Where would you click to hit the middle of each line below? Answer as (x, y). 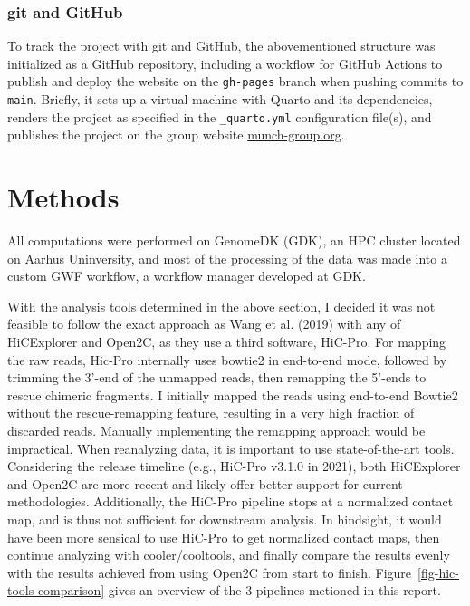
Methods (63, 197)
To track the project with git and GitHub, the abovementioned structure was (221, 46)
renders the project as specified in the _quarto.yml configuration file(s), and (220, 116)
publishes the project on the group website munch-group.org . (176, 135)
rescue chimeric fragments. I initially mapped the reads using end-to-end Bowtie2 (233, 394)
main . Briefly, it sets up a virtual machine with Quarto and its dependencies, (220, 99)
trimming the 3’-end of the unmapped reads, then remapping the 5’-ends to (217, 377)
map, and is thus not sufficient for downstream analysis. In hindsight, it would (225, 519)
